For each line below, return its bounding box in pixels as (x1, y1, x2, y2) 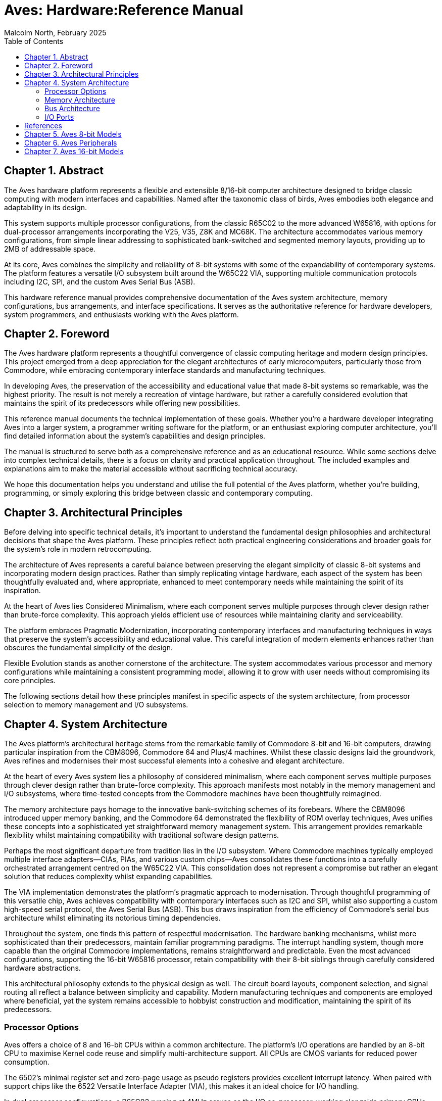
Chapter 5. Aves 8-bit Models (24, 129, 122, 138)
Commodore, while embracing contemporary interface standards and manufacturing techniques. (4, 366, 326, 375)
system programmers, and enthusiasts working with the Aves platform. (4, 310, 239, 319)
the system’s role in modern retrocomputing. (4, 545, 152, 554)
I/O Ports (44, 112, 74, 121)
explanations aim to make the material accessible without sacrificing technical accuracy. (4, 464, 298, 473)
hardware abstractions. (4, 964, 81, 973)
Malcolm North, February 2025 (4, 28, 107, 37)
